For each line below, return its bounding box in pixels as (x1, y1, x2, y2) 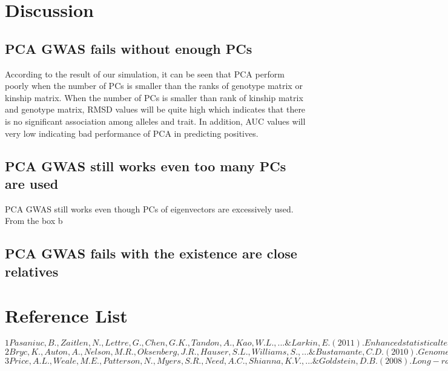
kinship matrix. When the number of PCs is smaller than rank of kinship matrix (5, 91, 303, 103)
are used (5, 174, 59, 192)
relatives (5, 261, 59, 280)
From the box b (5, 214, 63, 227)
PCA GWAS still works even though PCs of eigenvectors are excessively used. (5, 202, 294, 215)
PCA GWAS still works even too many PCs (5, 156, 286, 175)
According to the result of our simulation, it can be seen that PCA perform (5, 67, 285, 80)
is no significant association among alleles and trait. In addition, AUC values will (5, 114, 306, 127)
